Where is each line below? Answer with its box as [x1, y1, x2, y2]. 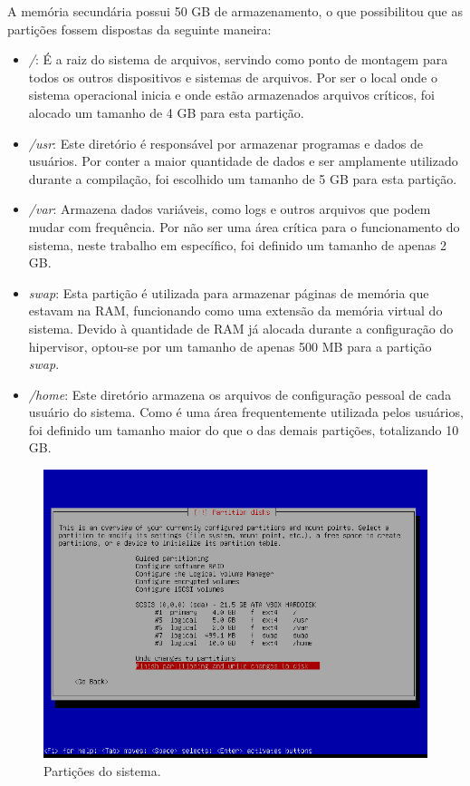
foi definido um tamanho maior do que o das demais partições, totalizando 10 [28, 420, 459, 439]
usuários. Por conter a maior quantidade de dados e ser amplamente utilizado [28, 151, 458, 170]
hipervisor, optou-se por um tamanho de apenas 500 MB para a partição [28, 336, 432, 355]
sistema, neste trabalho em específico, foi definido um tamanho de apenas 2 [28, 235, 447, 254]
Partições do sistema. [43, 761, 161, 780]
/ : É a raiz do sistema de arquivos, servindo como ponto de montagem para [28, 50, 448, 69]
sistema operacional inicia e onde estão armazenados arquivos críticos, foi [28, 85, 435, 104]
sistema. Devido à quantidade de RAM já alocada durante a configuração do [28, 318, 454, 337]
